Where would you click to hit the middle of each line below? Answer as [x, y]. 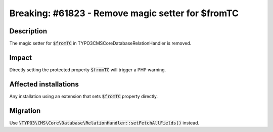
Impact [21, 57]
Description [28, 31]
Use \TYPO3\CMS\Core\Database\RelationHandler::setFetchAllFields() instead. [104, 123]
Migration [25, 111]
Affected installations [44, 84]
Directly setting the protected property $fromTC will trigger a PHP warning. [88, 70]
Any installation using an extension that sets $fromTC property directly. [84, 96]
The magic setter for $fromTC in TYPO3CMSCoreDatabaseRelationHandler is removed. [100, 43]
